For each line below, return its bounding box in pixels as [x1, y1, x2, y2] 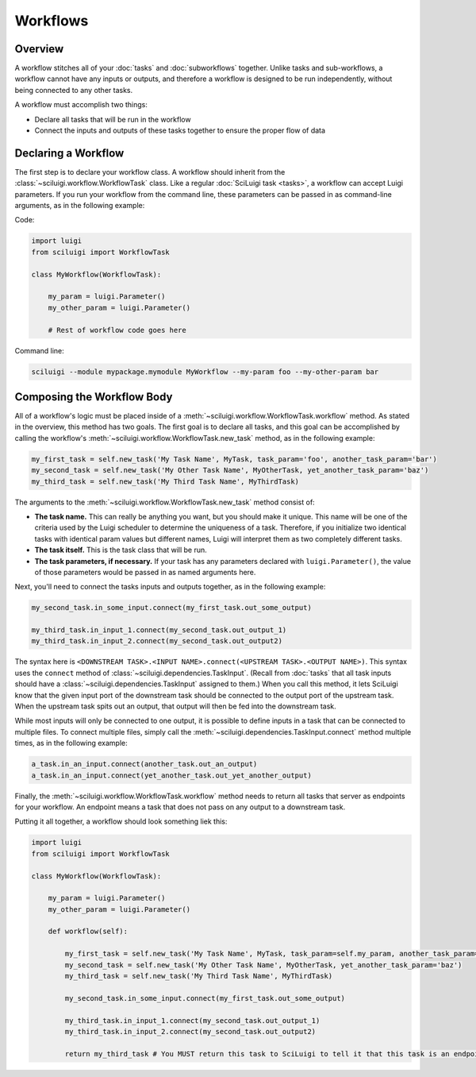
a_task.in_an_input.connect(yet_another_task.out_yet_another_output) [31, 770, 313, 780]
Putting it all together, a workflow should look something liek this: [14, 816, 228, 826]
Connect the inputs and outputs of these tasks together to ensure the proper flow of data [34, 125, 325, 135]
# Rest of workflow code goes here [48, 326, 186, 334]
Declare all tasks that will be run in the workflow [34, 114, 191, 124]
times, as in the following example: [14, 739, 129, 748]
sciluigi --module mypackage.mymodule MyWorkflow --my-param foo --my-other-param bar [31, 367, 379, 376]
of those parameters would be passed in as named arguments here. [34, 567, 256, 577]
